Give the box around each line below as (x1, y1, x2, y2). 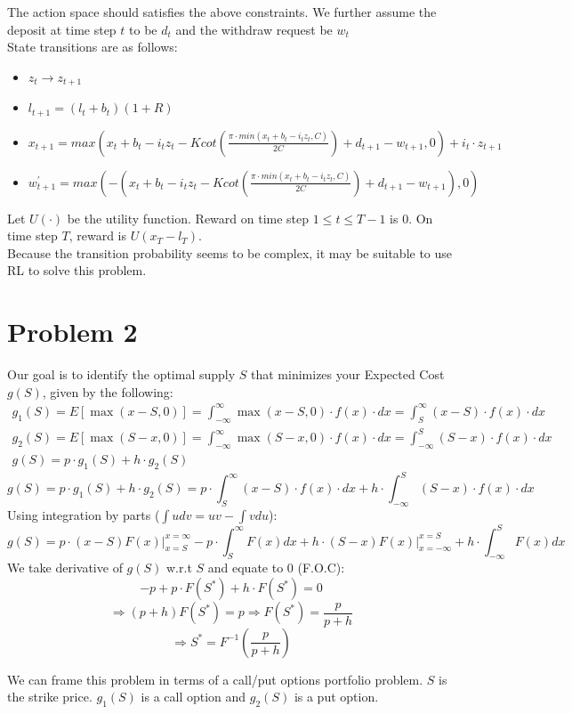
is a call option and (141, 687, 246, 706)
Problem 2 (7, 313, 138, 350)
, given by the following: (42, 382, 173, 401)
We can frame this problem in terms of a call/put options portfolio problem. (7, 669, 423, 688)
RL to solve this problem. (7, 261, 147, 280)
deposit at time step (7, 20, 117, 38)
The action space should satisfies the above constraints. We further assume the (7, 3, 437, 20)
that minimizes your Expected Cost (251, 365, 445, 384)
